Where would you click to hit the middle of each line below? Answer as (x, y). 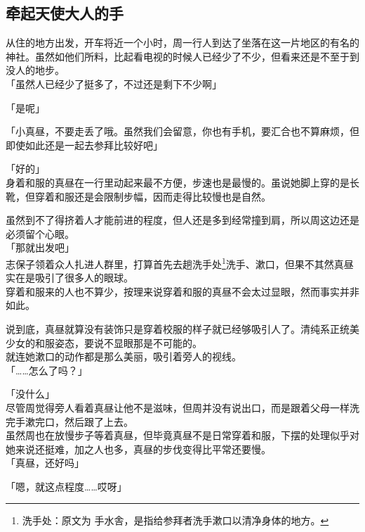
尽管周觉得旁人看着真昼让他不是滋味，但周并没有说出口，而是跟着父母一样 (178, 407)
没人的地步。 (35, 70)
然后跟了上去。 (99, 421)
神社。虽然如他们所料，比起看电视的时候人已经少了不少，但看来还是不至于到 (182, 56)
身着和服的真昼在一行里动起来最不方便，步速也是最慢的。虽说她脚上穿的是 (178, 182)
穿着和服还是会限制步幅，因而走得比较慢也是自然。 (153, 196)
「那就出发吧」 (40, 247)
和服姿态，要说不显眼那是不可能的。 (118, 342)
